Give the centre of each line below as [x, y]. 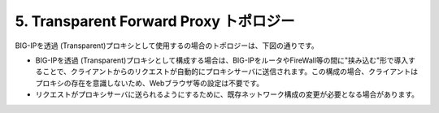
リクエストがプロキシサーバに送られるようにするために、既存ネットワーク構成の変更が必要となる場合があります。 [227, 94]
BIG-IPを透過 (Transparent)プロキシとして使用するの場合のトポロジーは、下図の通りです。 [167, 46]
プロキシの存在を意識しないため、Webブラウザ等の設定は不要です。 [150, 83]
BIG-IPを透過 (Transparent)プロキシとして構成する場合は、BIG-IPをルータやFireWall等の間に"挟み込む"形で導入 [222, 60]
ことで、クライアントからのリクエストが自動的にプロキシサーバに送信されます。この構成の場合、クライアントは [230, 72]
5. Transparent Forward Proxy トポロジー [155, 21]
